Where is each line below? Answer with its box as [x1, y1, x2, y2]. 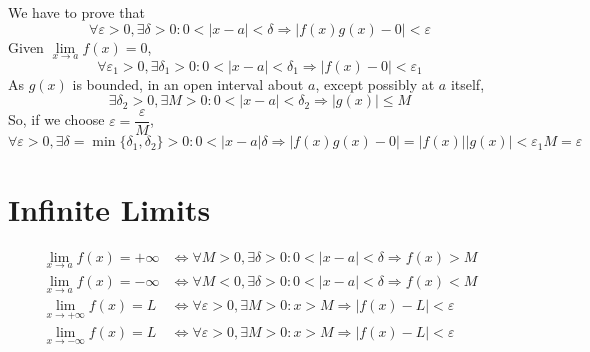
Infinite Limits [8, 188, 211, 229]
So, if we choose [8, 109, 105, 130]
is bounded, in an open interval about [72, 73, 304, 94]
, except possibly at [315, 73, 435, 94]
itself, [450, 73, 485, 94]
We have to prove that [8, 2, 145, 22]
